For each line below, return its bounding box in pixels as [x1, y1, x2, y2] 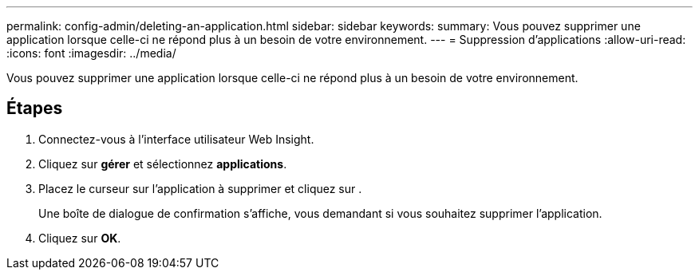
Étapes [6, 98, 63, 119]
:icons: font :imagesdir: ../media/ [6, 46, 176, 60]
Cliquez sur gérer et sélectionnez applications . [38, 156, 287, 171]
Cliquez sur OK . [38, 231, 121, 245]
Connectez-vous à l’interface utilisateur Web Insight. [38, 132, 314, 146]
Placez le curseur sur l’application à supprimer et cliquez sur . [38, 181, 362, 195]
